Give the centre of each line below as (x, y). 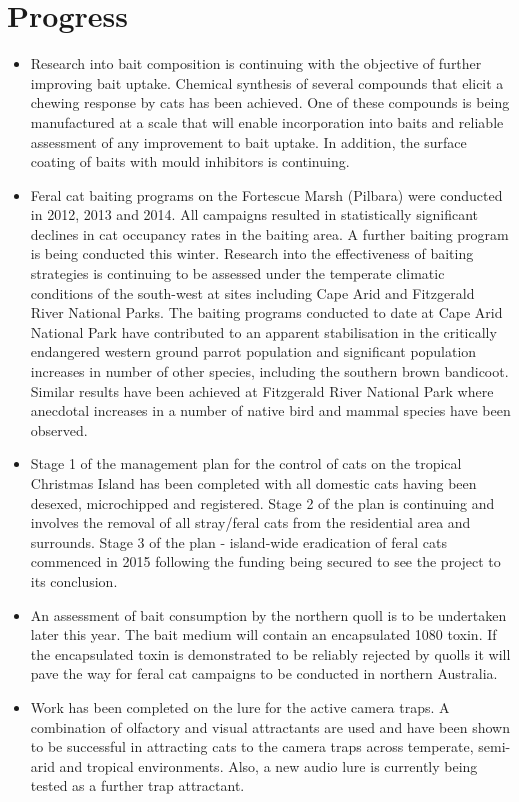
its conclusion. (74, 580)
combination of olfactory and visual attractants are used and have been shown (270, 726)
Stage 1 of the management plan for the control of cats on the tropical (246, 463)
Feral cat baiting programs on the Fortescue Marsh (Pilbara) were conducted (266, 194)
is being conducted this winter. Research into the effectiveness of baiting (252, 253)
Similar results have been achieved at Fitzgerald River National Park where (262, 390)
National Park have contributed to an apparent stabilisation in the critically (263, 331)
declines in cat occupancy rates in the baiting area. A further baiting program (269, 233)
